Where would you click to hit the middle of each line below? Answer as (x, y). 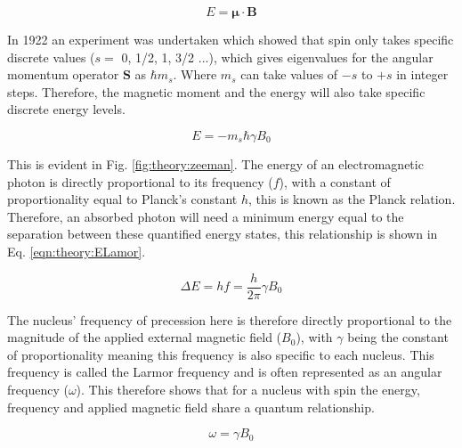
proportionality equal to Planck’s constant (122, 199)
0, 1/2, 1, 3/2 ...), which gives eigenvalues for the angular (277, 57)
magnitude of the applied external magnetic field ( (145, 337)
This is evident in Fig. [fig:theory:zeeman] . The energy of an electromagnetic (215, 163)
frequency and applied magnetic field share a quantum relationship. (191, 407)
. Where (195, 74)
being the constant (398, 337)
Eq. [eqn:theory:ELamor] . (77, 251)
